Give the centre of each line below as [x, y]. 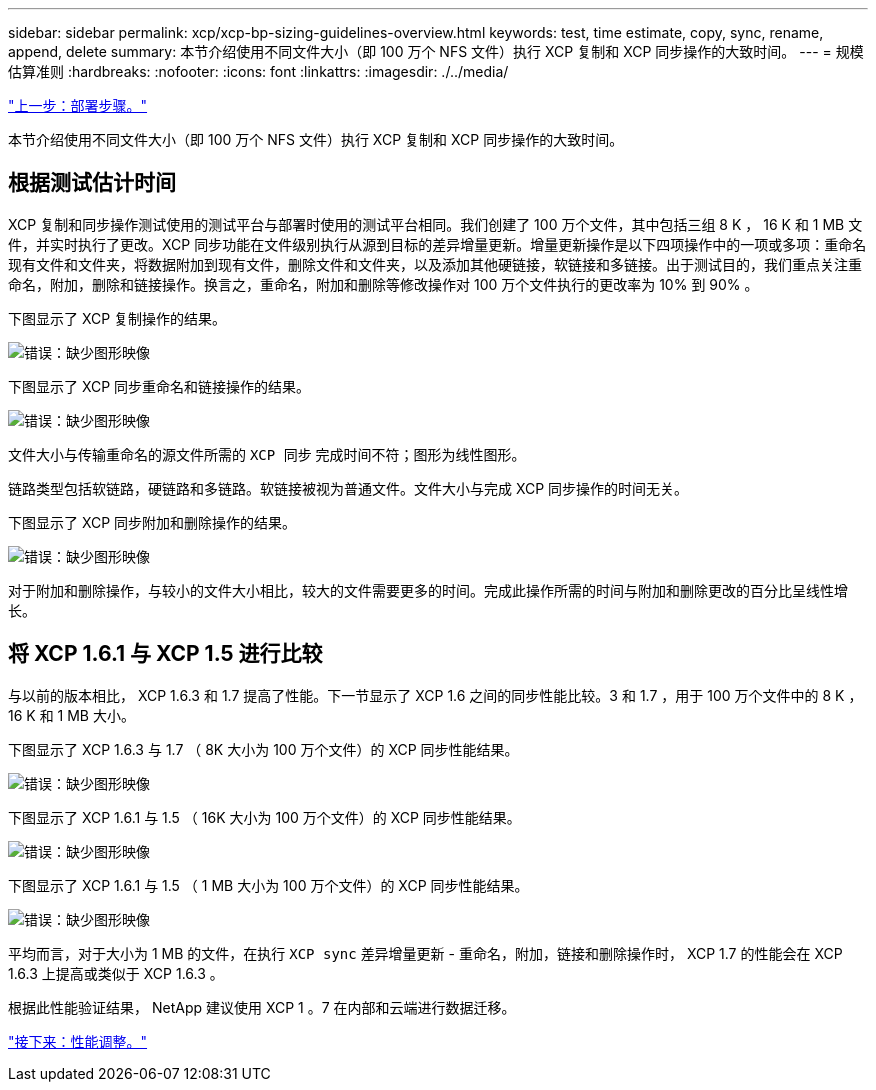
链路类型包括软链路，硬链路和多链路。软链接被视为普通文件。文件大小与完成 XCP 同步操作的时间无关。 [348, 488]
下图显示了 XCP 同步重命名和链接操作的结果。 [159, 386]
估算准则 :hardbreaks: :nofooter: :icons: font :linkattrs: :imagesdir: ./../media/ [258, 71]
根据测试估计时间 [92, 183]
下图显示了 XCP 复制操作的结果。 [117, 318]
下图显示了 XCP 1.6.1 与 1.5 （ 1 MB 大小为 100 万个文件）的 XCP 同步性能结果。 [268, 885]
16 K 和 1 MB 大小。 [71, 715]
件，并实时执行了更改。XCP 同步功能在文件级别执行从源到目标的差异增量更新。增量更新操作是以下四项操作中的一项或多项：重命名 [437, 244]
